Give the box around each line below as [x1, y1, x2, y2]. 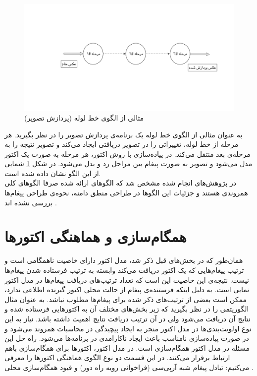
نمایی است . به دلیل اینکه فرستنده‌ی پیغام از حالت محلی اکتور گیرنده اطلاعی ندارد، [4, 284, 250, 295]
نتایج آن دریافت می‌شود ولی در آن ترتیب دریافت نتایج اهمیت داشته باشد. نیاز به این [4, 313, 251, 323]
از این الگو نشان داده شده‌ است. [4, 168, 101, 178]
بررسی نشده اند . [4, 197, 57, 207]
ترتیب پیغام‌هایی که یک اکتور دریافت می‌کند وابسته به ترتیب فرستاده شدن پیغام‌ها [4, 264, 244, 275]
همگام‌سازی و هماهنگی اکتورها [4, 226, 187, 247]
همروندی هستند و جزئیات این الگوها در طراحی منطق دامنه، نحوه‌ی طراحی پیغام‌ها [4, 188, 248, 198]
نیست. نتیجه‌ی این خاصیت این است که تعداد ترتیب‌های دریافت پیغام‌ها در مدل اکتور [4, 274, 249, 285]
